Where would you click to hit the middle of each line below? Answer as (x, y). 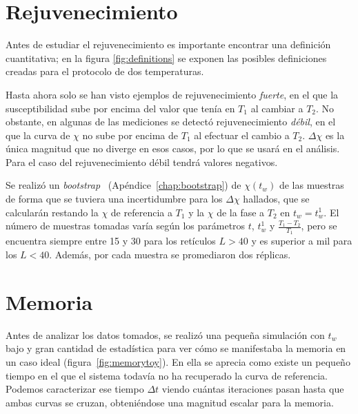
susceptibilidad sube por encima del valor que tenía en (120, 108)
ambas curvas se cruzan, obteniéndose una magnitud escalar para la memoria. (170, 402)
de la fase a (241, 212)
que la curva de (38, 135)
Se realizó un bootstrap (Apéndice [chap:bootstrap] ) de (123, 185)
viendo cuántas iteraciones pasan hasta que (253, 389)
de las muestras (311, 185)
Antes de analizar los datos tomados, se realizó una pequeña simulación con (165, 334)
